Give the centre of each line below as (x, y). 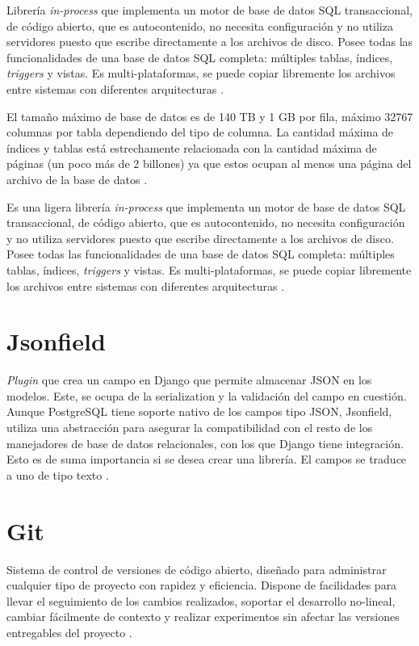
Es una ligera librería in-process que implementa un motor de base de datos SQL (206, 206)
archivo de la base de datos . (77, 179)
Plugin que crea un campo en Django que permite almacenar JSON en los (189, 380)
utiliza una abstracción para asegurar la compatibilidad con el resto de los (190, 427)
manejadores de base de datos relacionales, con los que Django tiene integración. (205, 443)
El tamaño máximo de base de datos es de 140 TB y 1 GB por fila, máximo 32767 (210, 116)
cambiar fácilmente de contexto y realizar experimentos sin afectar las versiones (203, 617)
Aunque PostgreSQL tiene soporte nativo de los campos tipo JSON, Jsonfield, (199, 411)
